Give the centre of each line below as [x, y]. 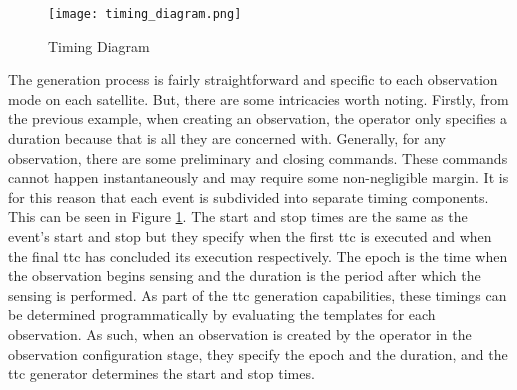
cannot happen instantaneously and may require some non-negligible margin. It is [258, 177]
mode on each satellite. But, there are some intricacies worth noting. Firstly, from [258, 98]
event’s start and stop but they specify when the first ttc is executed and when [250, 236]
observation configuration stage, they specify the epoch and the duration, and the [258, 353]
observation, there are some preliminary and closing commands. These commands [258, 157]
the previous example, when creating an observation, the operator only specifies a [258, 118]
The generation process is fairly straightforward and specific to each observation [253, 79]
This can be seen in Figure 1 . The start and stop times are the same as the [238, 216]
